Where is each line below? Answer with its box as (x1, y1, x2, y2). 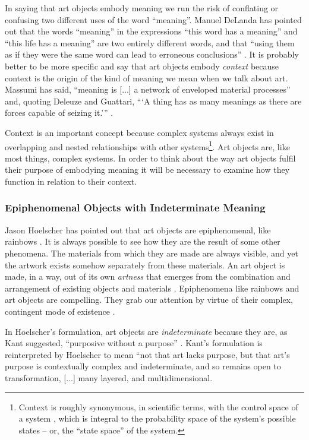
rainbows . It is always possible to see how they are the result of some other (5, 235, 280, 248)
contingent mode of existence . (5, 305, 115, 317)
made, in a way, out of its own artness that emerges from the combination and (5, 270, 291, 283)
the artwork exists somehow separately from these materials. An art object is (5, 258, 285, 271)
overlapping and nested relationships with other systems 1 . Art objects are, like (5, 138, 290, 153)
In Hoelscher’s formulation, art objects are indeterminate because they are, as (5, 325, 288, 337)
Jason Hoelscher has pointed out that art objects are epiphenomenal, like (5, 223, 271, 236)
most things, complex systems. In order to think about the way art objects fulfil (5, 151, 296, 164)
